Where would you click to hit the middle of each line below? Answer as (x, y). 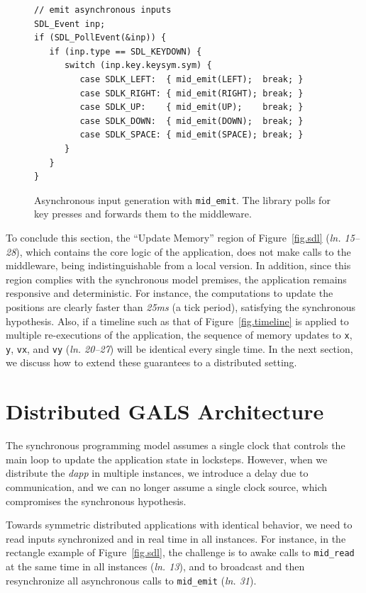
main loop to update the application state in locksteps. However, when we (167, 459)
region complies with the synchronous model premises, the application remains (176, 279)
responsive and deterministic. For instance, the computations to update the (170, 293)
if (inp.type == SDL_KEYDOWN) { (126, 51)
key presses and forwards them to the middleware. (143, 214)
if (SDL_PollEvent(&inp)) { (100, 38)
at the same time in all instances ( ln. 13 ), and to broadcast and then (155, 566)
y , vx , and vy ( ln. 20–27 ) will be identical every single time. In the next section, (179, 348)
